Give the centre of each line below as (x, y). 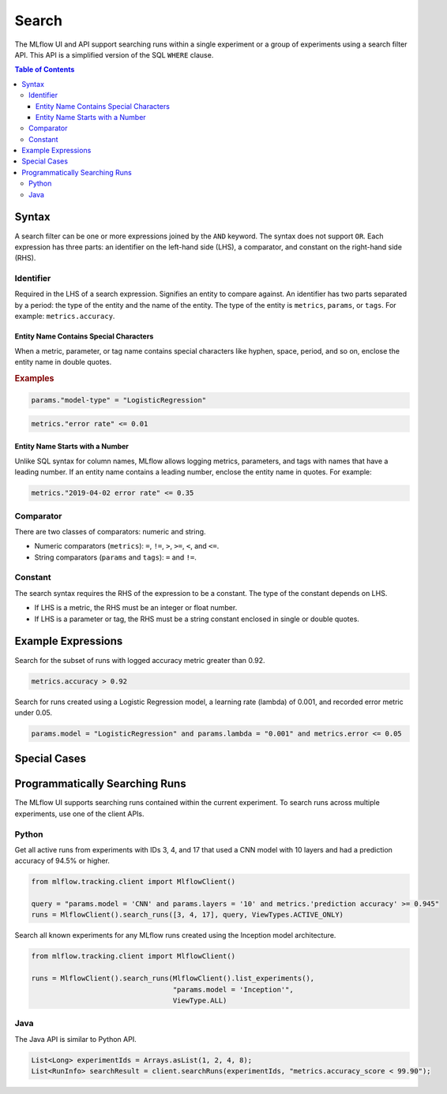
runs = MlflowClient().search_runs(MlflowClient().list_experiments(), (173, 978)
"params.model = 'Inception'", (233, 989)
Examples (34, 378)
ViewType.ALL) (200, 1001)
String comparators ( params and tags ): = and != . (115, 557)
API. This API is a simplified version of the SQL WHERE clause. (114, 54)
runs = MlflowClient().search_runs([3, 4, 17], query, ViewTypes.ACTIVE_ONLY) (187, 915)
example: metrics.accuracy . (65, 317)
